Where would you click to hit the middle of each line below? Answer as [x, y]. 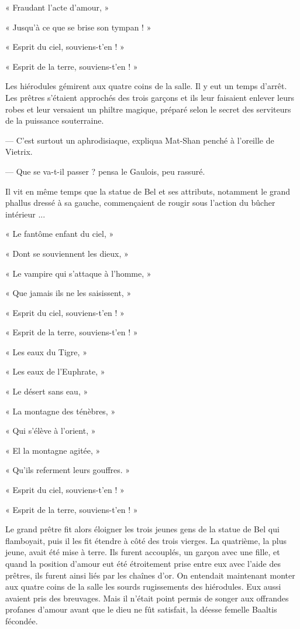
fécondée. [22, 620]
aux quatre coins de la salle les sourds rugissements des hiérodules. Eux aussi [143, 586]
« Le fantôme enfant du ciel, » [60, 234]
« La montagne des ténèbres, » [61, 411]
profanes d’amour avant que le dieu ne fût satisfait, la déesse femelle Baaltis [141, 609]
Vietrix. [19, 152]
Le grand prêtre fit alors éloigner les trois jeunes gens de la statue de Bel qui [142, 529]
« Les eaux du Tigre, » [46, 351]
